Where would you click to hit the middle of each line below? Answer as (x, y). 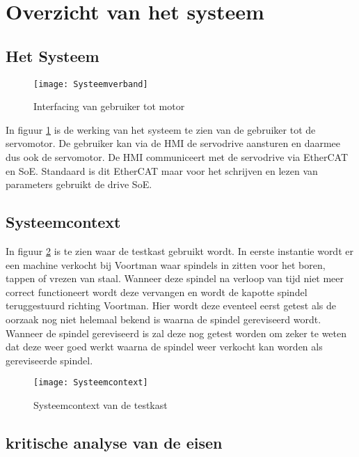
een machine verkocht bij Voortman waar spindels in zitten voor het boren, (166, 264)
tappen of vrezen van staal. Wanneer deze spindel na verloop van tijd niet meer (175, 278)
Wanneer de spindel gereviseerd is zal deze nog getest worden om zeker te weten (176, 333)
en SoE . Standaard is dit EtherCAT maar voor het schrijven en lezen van (162, 170)
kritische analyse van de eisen (114, 442)
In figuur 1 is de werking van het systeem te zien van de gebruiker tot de (161, 129)
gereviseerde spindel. (49, 360)
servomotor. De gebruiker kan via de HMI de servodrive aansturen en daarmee (173, 143)
